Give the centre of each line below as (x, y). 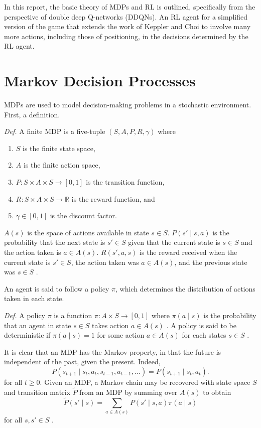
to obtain (217, 392)
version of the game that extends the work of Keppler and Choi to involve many (127, 26)
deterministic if (27, 335)
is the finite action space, (62, 165)
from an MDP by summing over (128, 392)
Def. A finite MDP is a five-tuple (55, 131)
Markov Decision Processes (100, 81)
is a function (73, 315)
